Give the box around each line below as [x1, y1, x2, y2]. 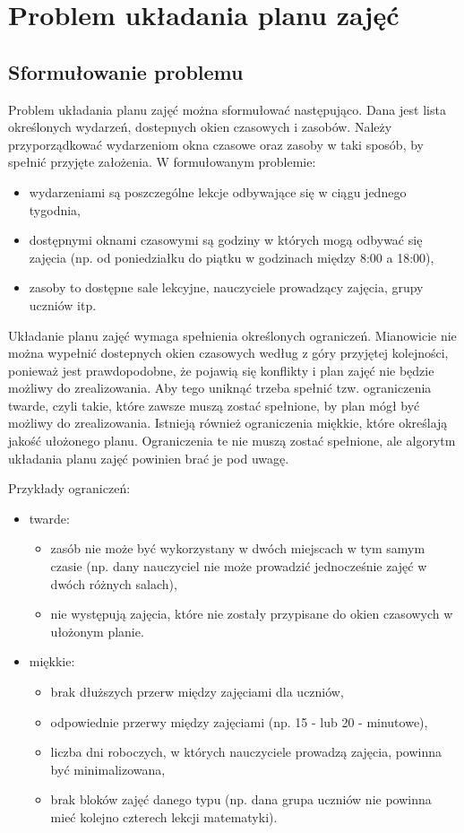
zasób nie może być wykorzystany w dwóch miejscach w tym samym [50, 539, 425, 558]
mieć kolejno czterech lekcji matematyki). [50, 807, 278, 826]
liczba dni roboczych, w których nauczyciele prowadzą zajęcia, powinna [50, 742, 443, 761]
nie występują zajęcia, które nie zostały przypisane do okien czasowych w [50, 604, 453, 623]
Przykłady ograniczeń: [8, 479, 131, 498]
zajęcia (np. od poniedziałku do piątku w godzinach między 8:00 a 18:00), [29, 247, 434, 266]
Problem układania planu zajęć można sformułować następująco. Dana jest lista [8, 100, 446, 118]
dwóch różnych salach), [50, 574, 177, 593]
